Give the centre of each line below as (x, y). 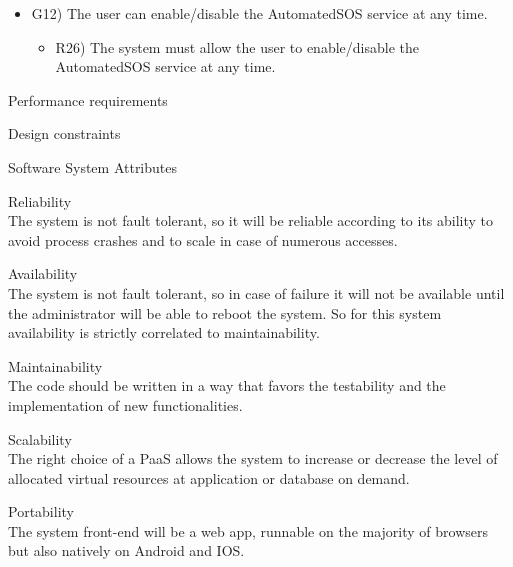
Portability (41, 511)
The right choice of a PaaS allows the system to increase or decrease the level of (253, 458)
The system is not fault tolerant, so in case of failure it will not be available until (256, 292)
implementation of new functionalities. (125, 404)
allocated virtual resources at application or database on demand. (209, 477)
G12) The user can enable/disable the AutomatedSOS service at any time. (259, 13)
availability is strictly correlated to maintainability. (164, 332)
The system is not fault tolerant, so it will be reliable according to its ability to (251, 220)
